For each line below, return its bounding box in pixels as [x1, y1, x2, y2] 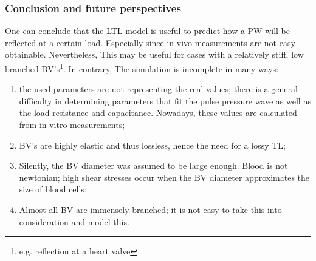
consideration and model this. [19, 215, 129, 228]
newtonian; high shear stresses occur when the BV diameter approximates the [19, 171, 309, 183]
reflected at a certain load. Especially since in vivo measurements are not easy [5, 36, 295, 49]
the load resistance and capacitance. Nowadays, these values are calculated [19, 106, 297, 119]
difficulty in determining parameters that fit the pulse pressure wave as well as [19, 94, 311, 107]
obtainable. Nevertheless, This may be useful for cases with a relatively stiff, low [5, 48, 304, 61]
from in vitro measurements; [19, 118, 125, 131]
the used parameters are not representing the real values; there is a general [19, 83, 298, 95]
